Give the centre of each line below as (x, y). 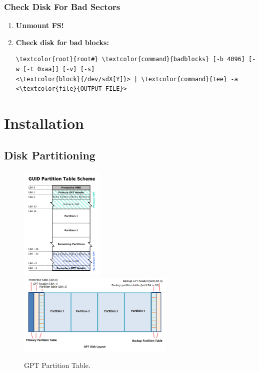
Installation (44, 123)
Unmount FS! (40, 25)
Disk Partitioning (50, 155)
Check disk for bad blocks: (62, 42)
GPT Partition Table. (57, 365)
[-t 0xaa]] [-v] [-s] (59, 69)
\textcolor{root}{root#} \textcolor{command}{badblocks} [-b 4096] (130, 59)
